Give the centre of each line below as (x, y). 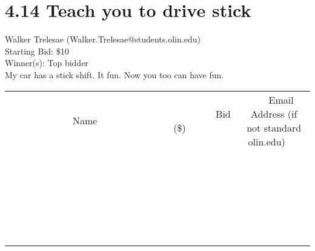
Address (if (274, 113)
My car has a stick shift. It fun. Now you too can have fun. (114, 74)
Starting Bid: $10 (37, 51)
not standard (274, 127)
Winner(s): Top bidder (47, 63)
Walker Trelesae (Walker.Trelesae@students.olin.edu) (103, 39)
